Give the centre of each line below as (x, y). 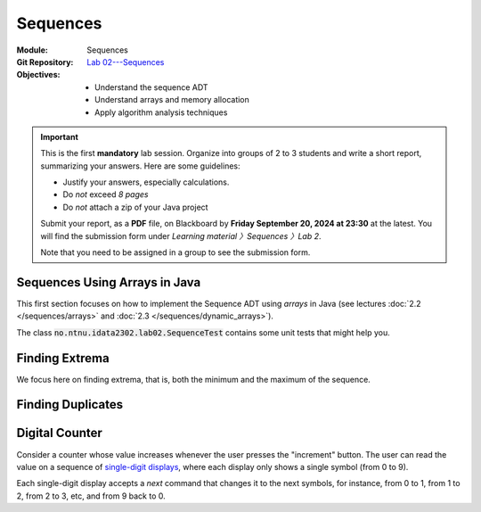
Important (60, 136)
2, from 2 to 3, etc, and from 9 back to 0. (91, 496)
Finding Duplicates (70, 405)
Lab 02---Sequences (126, 62)
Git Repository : (45, 62)
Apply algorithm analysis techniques (161, 112)
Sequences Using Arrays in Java (109, 282)
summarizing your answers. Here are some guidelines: (140, 166)
